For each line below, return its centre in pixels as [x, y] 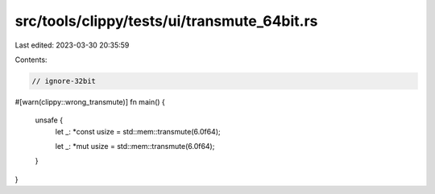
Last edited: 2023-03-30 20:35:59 [72, 45]
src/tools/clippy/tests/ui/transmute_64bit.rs [166, 21]
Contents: [31, 60]
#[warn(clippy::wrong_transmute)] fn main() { [90, 101]
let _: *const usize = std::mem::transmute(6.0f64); [138, 131]
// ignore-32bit [64, 81]
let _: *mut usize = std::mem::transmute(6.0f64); [135, 147]
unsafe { [49, 120]
